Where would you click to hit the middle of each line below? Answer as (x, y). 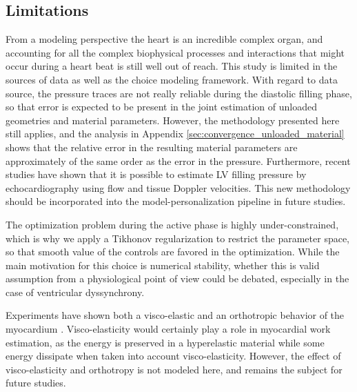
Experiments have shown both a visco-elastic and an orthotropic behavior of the (175, 315)
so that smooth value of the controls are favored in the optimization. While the (173, 252)
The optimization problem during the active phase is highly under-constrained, (172, 224)
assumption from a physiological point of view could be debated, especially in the (177, 278)
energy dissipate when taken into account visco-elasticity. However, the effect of (173, 356)
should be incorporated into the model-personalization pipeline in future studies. (176, 201)
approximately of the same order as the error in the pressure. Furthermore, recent (178, 160)
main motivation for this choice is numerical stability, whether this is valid (163, 265)
